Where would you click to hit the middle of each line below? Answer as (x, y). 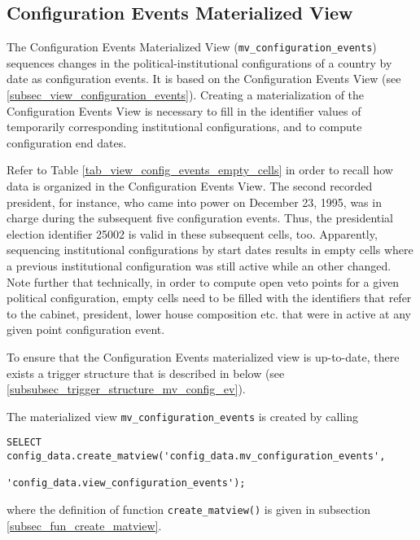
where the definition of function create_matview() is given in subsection (188, 509)
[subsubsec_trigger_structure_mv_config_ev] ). (126, 389)
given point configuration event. (86, 329)
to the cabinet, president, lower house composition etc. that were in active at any (209, 313)
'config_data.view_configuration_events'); (126, 483)
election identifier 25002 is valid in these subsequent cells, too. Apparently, (192, 233)
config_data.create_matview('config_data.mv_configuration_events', (196, 457)
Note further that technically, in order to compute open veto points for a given (203, 281)
